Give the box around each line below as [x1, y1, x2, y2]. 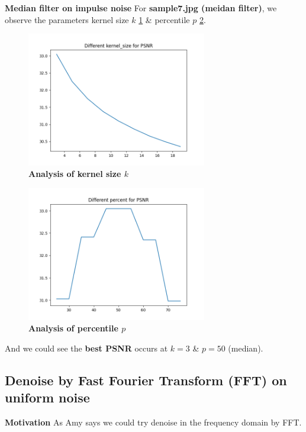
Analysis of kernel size [28, 167, 121, 180]
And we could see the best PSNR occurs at [5, 341, 168, 354]
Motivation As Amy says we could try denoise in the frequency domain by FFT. [5, 415, 302, 428]
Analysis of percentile [28, 322, 118, 334]
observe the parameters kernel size [5, 13, 129, 25]
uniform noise [5, 388, 90, 407]
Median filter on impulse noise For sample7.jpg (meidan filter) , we [5, 2, 277, 14]
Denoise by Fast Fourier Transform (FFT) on [5, 370, 287, 389]
